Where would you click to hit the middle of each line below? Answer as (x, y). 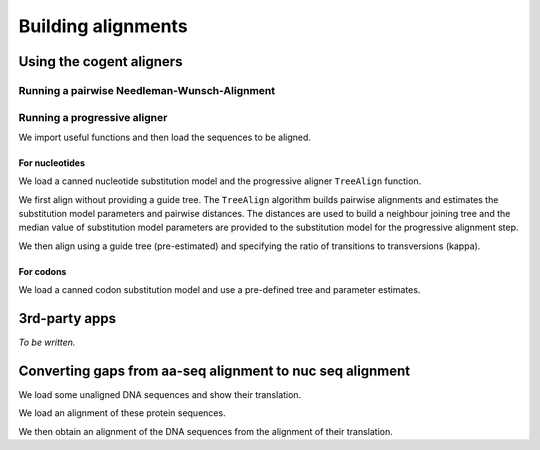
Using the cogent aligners (100, 61)
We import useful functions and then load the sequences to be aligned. (165, 137)
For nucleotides (51, 162)
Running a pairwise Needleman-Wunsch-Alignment (147, 90)
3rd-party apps (67, 318)
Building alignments (103, 26)
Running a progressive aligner (93, 117)
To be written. (47, 342)
